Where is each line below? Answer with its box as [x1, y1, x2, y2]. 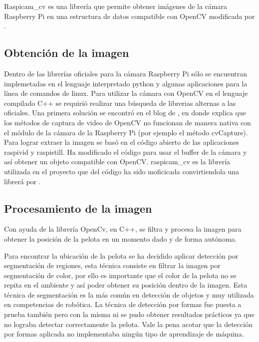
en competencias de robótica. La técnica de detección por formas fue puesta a [4, 299, 242, 310]
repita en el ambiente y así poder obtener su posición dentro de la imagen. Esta [4, 280, 248, 290]
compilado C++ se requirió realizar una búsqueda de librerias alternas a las [4, 97, 236, 108]
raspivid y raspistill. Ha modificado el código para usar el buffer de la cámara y [4, 146, 247, 157]
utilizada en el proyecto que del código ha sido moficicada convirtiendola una [4, 166, 240, 176]
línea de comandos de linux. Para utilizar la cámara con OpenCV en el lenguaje [4, 88, 248, 98]
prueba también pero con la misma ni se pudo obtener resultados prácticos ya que [4, 309, 255, 320]
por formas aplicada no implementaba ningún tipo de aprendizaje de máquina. [4, 329, 244, 339]
